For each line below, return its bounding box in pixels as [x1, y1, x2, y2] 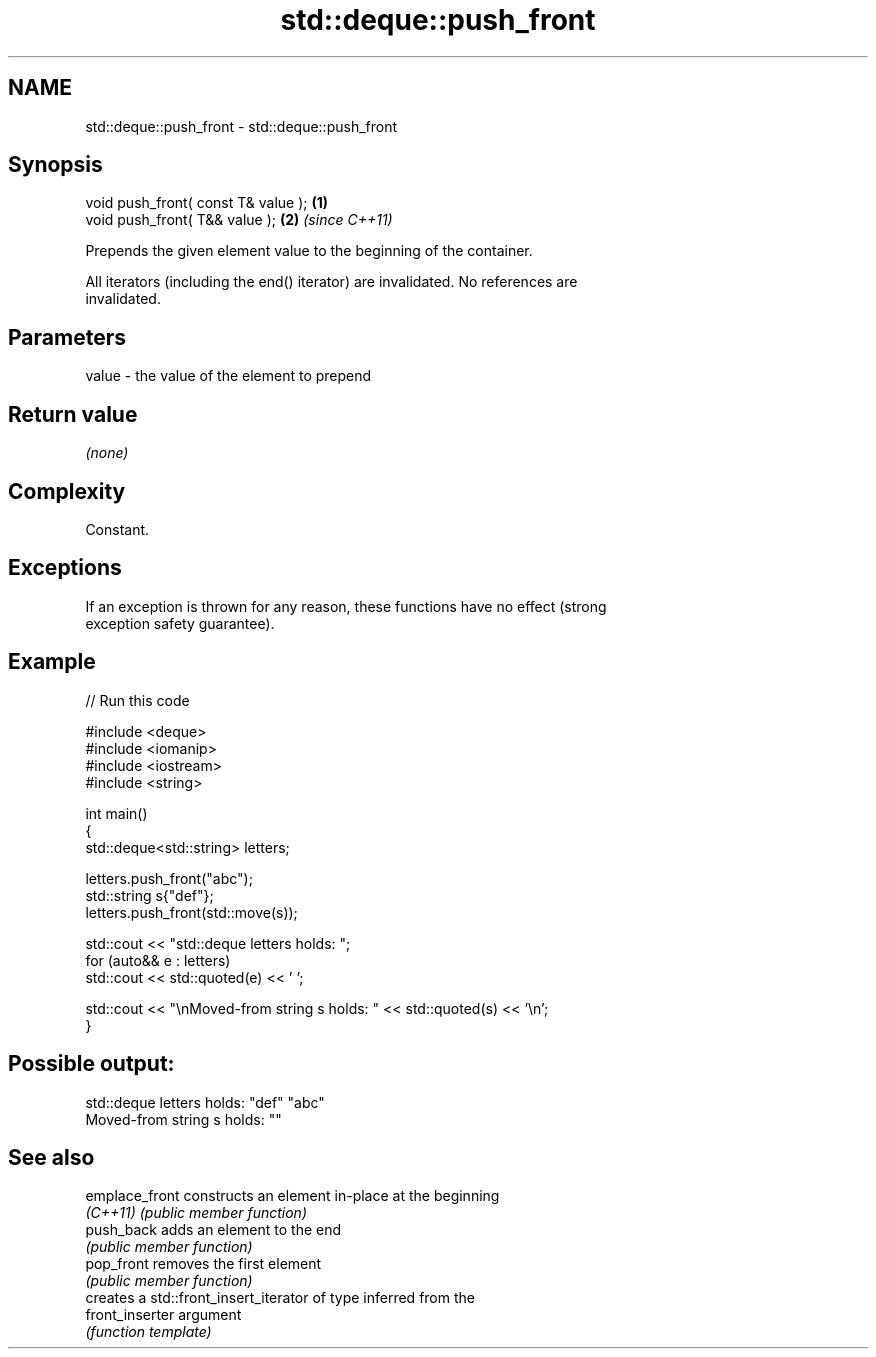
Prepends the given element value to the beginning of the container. [85, 242, 533, 260]
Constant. [85, 520, 150, 538]
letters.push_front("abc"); [85, 869, 253, 887]
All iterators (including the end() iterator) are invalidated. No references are [85, 273, 578, 291]
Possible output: [8, 1051, 175, 1077]
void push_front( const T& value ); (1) [85, 194, 329, 212]
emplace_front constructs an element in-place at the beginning [85, 1187, 500, 1205]
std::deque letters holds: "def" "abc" [85, 1093, 325, 1111]
